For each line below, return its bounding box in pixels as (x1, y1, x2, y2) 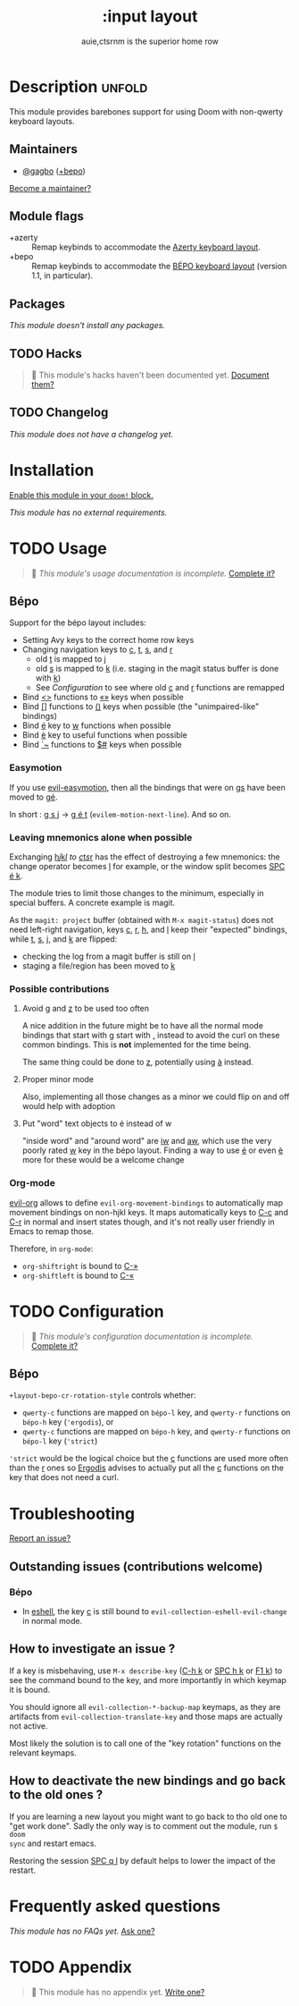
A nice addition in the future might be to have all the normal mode (21, 1020, 263, 1031)
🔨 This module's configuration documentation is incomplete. (30, 1331, 253, 1342)
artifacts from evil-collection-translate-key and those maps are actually (9, 1711, 283, 1722)
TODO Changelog (9, 405, 109, 420)
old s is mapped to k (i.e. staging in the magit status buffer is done (35, 664, 279, 674)
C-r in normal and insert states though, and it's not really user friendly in (9, 1216, 275, 1227)
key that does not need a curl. (9, 1472, 120, 1483)
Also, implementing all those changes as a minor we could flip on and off (21, 1091, 290, 1102)
